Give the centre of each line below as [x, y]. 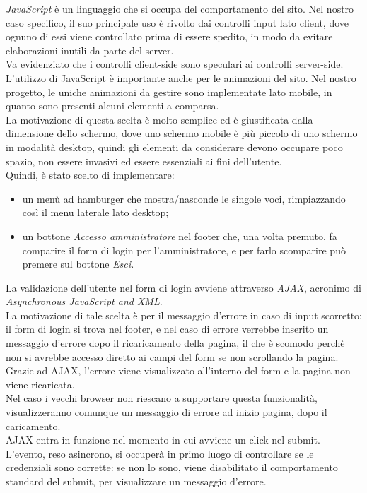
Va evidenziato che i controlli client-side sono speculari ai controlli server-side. [175, 64]
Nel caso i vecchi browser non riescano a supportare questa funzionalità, [162, 398]
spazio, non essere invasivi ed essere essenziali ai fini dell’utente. [144, 161]
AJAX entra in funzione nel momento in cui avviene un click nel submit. [163, 440]
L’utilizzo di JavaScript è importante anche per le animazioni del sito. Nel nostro [181, 77]
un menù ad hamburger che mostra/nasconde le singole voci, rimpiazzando [184, 198]
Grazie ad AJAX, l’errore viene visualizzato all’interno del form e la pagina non [178, 370]
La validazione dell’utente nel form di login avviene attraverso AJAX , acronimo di [183, 287]
